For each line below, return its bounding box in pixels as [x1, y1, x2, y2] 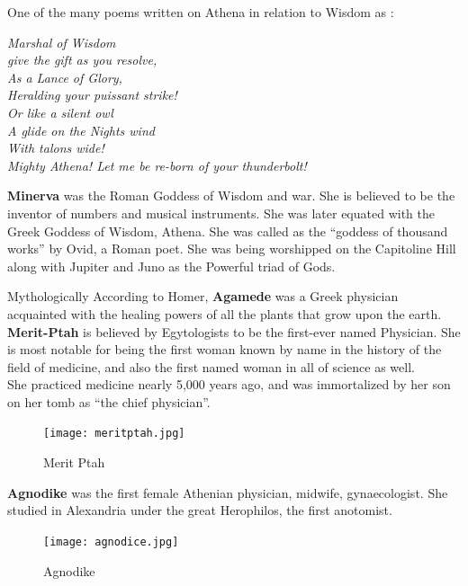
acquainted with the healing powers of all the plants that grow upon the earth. [7, 304, 442, 323]
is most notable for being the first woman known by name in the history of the [7, 340, 442, 359]
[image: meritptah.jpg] [43, 427, 185, 440]
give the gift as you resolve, [7, 50, 157, 69]
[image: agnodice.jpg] [43, 535, 179, 548]
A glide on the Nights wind [7, 120, 155, 139]
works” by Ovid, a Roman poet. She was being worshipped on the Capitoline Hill [7, 239, 456, 258]
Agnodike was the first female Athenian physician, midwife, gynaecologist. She [7, 483, 448, 502]
